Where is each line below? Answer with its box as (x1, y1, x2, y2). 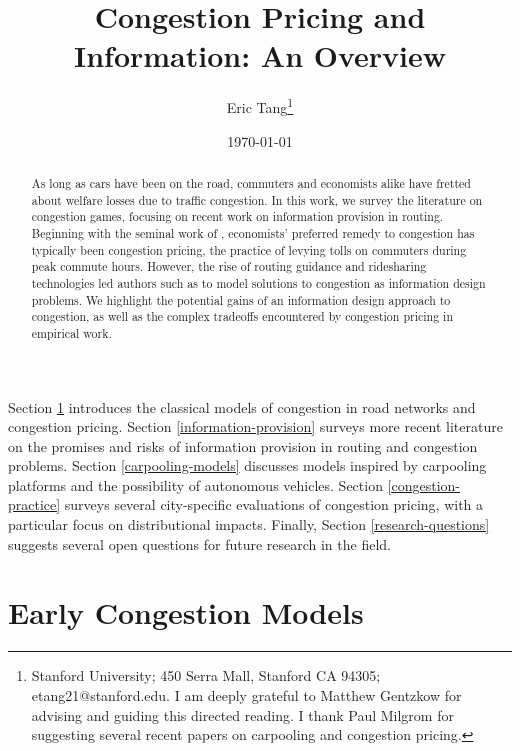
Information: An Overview (73, 35, 447, 76)
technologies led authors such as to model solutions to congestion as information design (31, 274, 486, 291)
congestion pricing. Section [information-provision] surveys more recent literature (8, 416, 503, 437)
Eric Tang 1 (226, 94, 294, 117)
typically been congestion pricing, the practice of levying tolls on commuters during (31, 241, 467, 258)
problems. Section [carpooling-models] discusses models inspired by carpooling (8, 455, 487, 476)
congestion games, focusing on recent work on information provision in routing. (31, 208, 444, 225)
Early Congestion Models (8, 592, 364, 633)
